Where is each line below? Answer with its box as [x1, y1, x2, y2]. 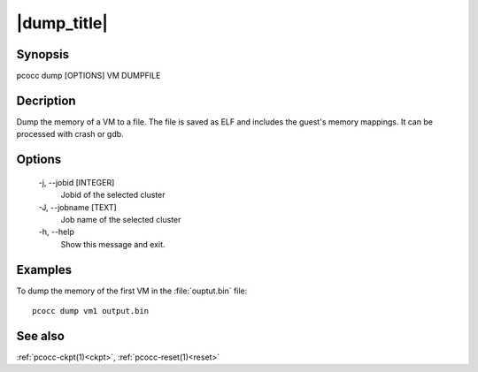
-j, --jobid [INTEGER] [38, 177, 115, 187]
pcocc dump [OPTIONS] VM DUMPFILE [16, 71, 161, 81]
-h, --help [38, 226, 74, 238]
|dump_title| [16, 13, 108, 33]
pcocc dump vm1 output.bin [32, 306, 150, 316]
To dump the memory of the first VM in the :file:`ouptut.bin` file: [16, 285, 248, 296]
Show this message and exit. [60, 239, 166, 249]
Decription [16, 93, 76, 108]
